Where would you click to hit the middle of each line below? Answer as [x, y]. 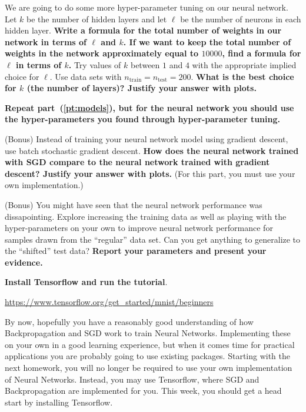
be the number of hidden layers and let [97, 19]
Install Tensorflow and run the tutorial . [86, 282]
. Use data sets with [86, 76]
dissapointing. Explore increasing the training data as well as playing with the [146, 216]
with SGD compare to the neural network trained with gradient [137, 162]
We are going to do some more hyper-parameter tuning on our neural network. [147, 7]
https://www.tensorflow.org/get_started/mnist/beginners [109, 302]
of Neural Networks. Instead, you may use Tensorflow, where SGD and [132, 379]
